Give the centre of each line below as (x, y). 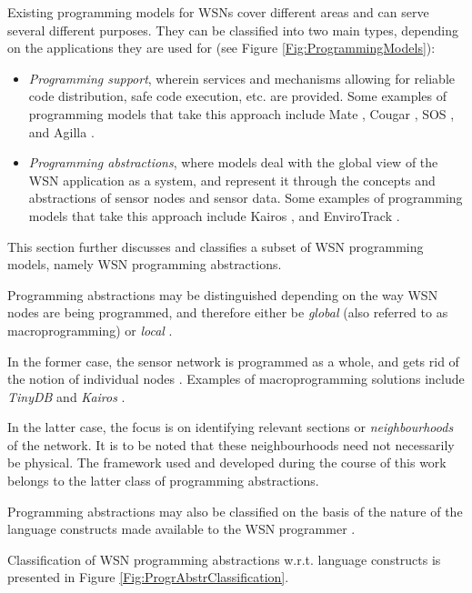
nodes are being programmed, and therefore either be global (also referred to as (228, 312)
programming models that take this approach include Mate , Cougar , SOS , (241, 113)
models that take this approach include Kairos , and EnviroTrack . (214, 215)
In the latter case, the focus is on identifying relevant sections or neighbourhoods (231, 427)
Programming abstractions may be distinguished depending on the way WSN (223, 294)
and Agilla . (61, 131)
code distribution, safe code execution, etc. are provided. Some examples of (238, 96)
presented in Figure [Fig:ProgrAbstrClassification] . (148, 577)
